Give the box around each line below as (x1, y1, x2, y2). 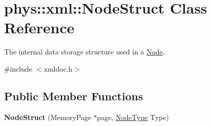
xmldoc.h (44, 63, 73, 74)
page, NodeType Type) (97, 111, 169, 122)
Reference (4, 17, 75, 38)
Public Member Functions (4, 88, 143, 103)
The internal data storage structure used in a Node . (4, 46, 165, 57)
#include (4, 63, 32, 74)
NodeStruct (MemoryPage (4, 111, 91, 122)
